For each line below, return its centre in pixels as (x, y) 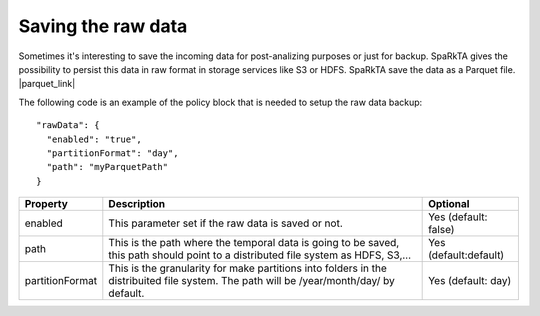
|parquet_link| (47, 84)
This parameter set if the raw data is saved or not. (226, 223)
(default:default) (466, 255)
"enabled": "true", (94, 139)
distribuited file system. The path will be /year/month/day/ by (251, 281)
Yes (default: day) (470, 281)
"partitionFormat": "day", (112, 153)
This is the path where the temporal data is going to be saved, (254, 243)
